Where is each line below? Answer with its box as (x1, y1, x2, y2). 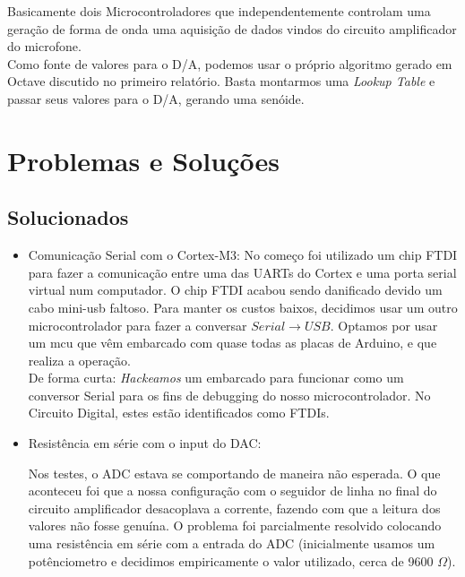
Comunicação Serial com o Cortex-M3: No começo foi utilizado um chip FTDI (28, 245, 458, 264)
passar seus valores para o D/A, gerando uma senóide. (7, 89, 305, 108)
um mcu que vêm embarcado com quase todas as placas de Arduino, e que (28, 333, 437, 352)
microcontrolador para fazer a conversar (28, 315, 247, 334)
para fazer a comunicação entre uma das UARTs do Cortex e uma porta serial (28, 263, 457, 281)
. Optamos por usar (330, 315, 438, 334)
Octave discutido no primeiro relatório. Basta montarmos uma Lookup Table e (7, 72, 435, 90)
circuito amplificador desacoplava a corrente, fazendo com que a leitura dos (28, 498, 441, 517)
